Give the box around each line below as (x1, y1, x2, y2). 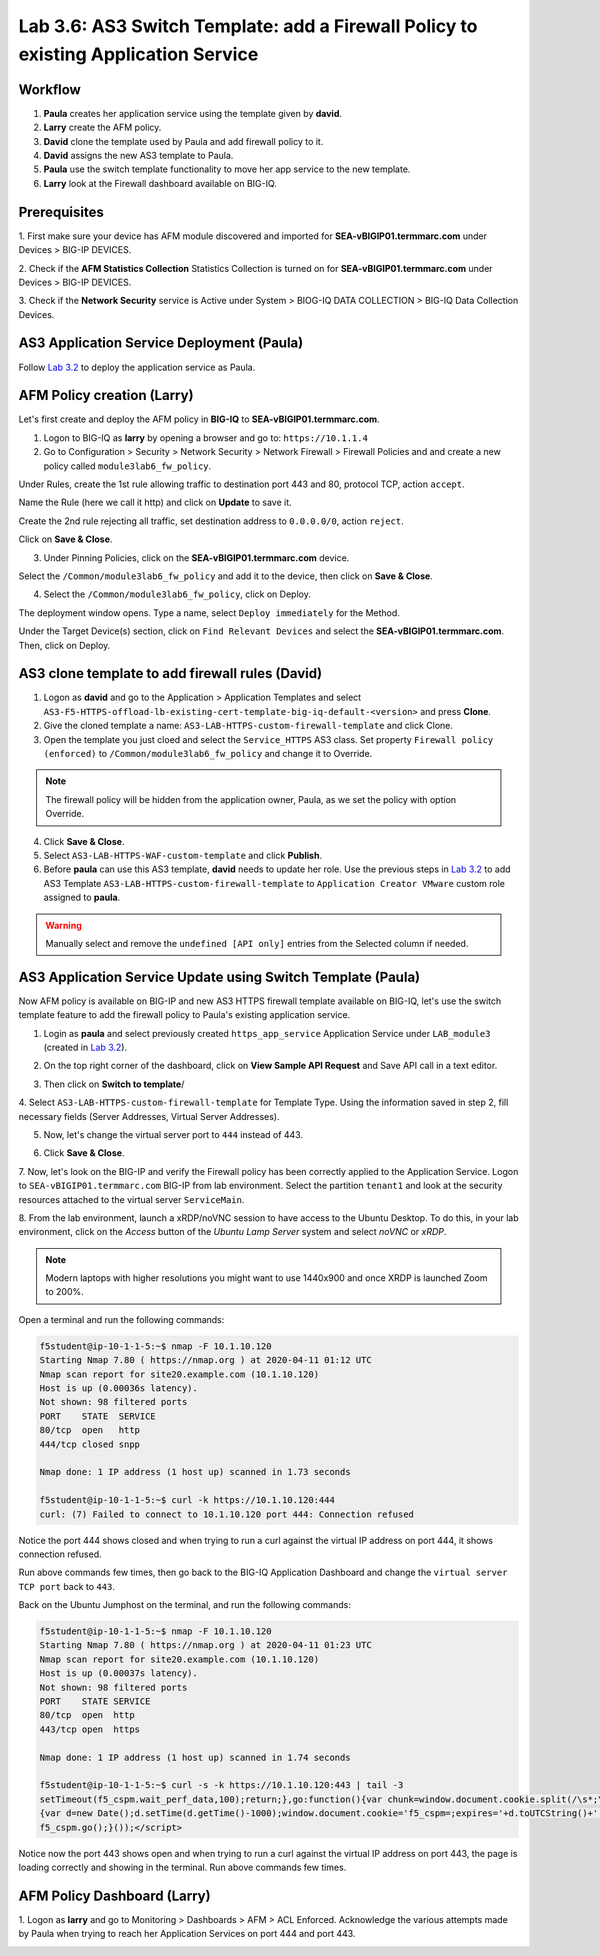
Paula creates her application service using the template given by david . (43, 107, 343, 119)
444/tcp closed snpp (39, 1438, 140, 1450)
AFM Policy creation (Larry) (18, 387, 194, 404)
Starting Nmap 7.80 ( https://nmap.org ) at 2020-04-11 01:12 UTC (39, 1355, 372, 1366)
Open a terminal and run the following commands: (18, 1313, 225, 1325)
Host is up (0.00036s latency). (39, 1383, 199, 1394)
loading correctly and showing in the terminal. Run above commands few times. (18, 1861, 347, 1873)
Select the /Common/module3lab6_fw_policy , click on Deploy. (43, 588, 312, 600)
